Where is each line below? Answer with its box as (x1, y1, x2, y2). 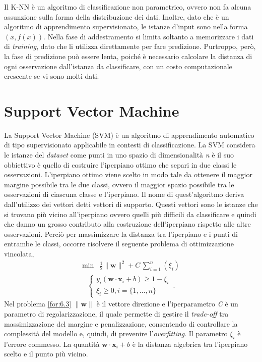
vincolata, (4, 248, 34, 258)
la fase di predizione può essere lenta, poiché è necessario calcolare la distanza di (4, 50, 252, 61)
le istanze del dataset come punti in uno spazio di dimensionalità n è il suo (4, 149, 234, 160)
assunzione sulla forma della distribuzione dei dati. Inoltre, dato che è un (4, 11, 229, 22)
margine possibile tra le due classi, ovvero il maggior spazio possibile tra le (4, 179, 234, 189)
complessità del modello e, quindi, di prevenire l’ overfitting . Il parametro (4, 328, 228, 339)
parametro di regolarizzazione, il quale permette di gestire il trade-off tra (4, 308, 229, 319)
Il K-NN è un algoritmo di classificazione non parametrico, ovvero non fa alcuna (4, 2, 251, 12)
